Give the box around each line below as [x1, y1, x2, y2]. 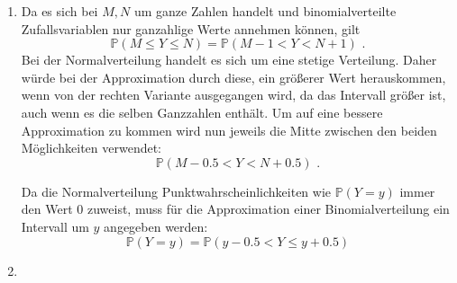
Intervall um [21, 217, 89, 235]
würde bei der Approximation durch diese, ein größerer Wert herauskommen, [21, 67, 446, 86]
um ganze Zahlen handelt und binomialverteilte [133, 2, 397, 20]
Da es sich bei [21, 2, 98, 20]
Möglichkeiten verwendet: [21, 138, 162, 157]
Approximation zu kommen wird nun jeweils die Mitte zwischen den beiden [21, 120, 437, 139]
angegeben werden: [104, 217, 208, 235]
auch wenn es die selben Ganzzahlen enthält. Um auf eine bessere [21, 102, 383, 121]
